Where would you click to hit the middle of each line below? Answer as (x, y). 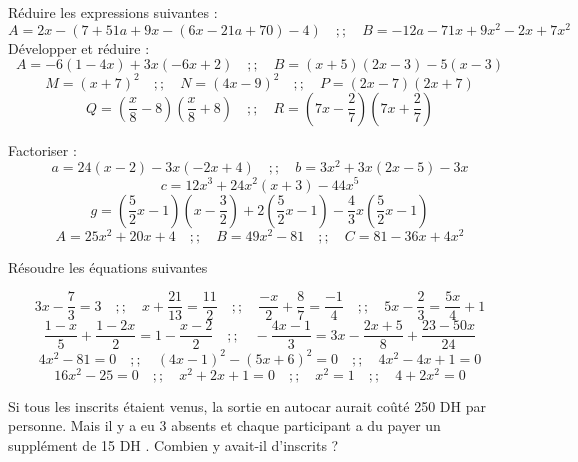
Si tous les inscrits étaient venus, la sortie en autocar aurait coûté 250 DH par (247, 405)
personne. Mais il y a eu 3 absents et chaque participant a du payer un (224, 425)
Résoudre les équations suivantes (108, 266)
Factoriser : (42, 149)
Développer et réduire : (79, 47)
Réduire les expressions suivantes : (113, 12)
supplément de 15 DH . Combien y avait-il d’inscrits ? (173, 445)
